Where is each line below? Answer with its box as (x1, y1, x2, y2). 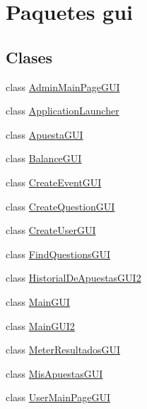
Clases (6, 46, 53, 68)
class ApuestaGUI (6, 127, 83, 142)
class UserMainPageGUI (6, 390, 110, 405)
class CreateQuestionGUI (6, 198, 115, 213)
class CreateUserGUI (6, 223, 96, 238)
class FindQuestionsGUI (6, 246, 111, 261)
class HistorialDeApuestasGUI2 (6, 270, 141, 285)
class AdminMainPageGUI (6, 79, 120, 94)
